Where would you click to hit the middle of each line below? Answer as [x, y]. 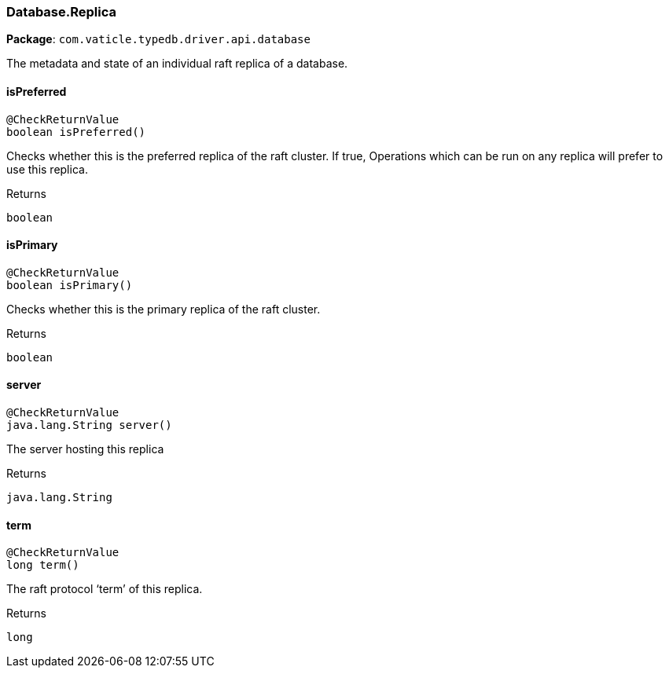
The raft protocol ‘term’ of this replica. [105, 589]
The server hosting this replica [85, 449]
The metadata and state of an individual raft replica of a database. [177, 64]
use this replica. [47, 169]
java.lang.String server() [89, 425]
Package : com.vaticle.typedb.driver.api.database [158, 39]
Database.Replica [61, 12]
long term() [43, 565]
